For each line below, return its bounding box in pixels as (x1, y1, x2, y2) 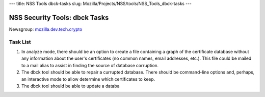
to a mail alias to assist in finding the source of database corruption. (21, 62, 159, 68)
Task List (9, 38, 31, 45)
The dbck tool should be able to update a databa (21, 83, 120, 89)
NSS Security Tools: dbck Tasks (9, 13, 109, 22)
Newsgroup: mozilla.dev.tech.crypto (9, 26, 82, 32)
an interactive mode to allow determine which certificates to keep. (21, 76, 155, 82)
